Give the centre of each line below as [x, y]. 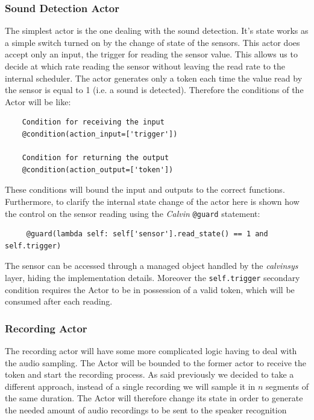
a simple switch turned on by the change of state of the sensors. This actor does [152, 42]
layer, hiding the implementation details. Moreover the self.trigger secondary [152, 277]
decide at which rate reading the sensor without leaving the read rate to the [145, 66]
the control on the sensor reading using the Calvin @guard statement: [133, 213]
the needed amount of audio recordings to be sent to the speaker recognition [146, 410]
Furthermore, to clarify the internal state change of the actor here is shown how [152, 201]
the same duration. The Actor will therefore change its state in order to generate [154, 398]
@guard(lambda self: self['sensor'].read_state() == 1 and [147, 234]
